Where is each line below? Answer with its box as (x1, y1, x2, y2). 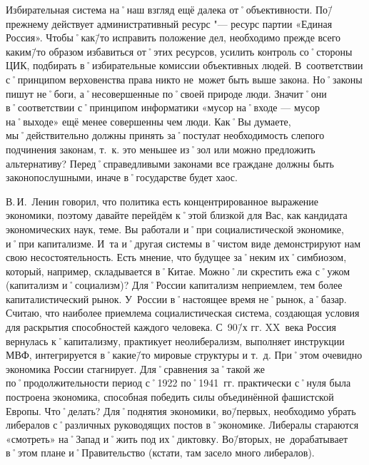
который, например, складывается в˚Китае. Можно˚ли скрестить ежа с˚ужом (6, 263, 350, 278)
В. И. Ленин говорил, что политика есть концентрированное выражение (6, 193, 319, 208)
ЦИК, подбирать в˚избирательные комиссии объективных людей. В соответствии (6, 58, 363, 73)
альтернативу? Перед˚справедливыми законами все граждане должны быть (6, 155, 334, 170)
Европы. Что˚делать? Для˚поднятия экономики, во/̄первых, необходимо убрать (6, 403, 356, 418)
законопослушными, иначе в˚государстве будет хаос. (6, 170, 238, 185)
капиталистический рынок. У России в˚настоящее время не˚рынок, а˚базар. (6, 291, 347, 306)
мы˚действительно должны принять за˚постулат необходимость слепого (6, 128, 325, 143)
